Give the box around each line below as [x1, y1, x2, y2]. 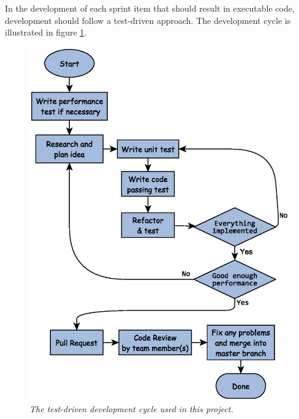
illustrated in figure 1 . [5, 26, 87, 39]
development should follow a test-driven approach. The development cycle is [5, 13, 291, 26]
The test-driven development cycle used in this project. [29, 402, 233, 415]
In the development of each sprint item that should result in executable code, [5, 2, 295, 14]
